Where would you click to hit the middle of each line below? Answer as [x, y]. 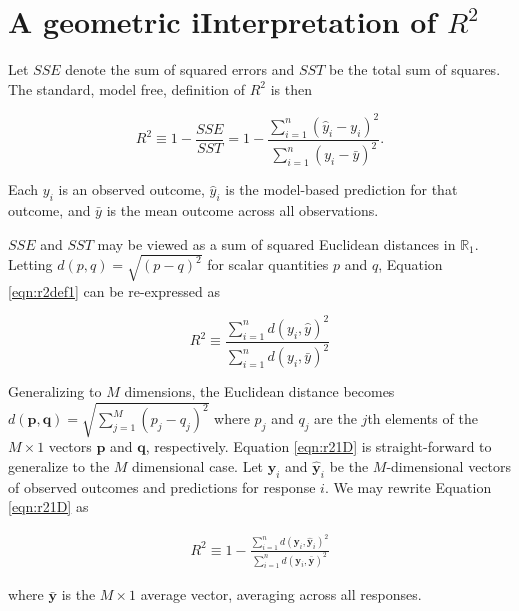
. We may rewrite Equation [408, 486]
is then [291, 88]
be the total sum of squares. [415, 69]
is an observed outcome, [131, 189]
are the [335, 418]
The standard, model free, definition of [127, 88]
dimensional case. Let [198, 465]
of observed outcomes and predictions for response [162, 486]
